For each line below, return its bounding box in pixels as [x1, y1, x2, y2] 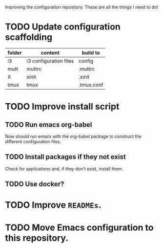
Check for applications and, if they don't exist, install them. [5, 166, 123, 172]
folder [7, 49, 22, 56]
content [41, 49, 60, 56]
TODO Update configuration [5, 22, 121, 32]
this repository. [5, 232, 69, 244]
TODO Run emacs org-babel [5, 120, 92, 129]
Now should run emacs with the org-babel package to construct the [5, 133, 142, 139]
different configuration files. [5, 138, 61, 144]
